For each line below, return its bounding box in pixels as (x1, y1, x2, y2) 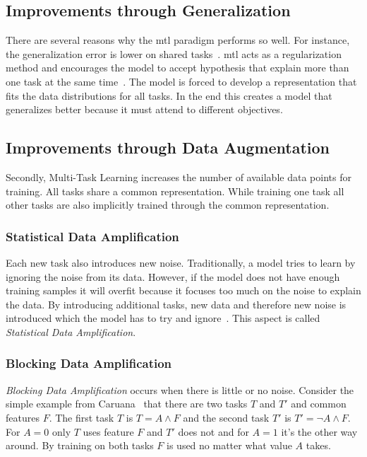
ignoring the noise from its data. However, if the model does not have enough (6, 269, 340, 284)
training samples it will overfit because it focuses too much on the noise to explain (6, 283, 361, 298)
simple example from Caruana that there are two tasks (6, 396, 248, 411)
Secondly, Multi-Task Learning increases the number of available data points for (6, 169, 351, 184)
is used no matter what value (167, 438, 292, 453)
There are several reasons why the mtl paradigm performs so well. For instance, (6, 33, 350, 47)
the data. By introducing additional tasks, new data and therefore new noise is (6, 296, 347, 311)
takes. (306, 438, 331, 453)
